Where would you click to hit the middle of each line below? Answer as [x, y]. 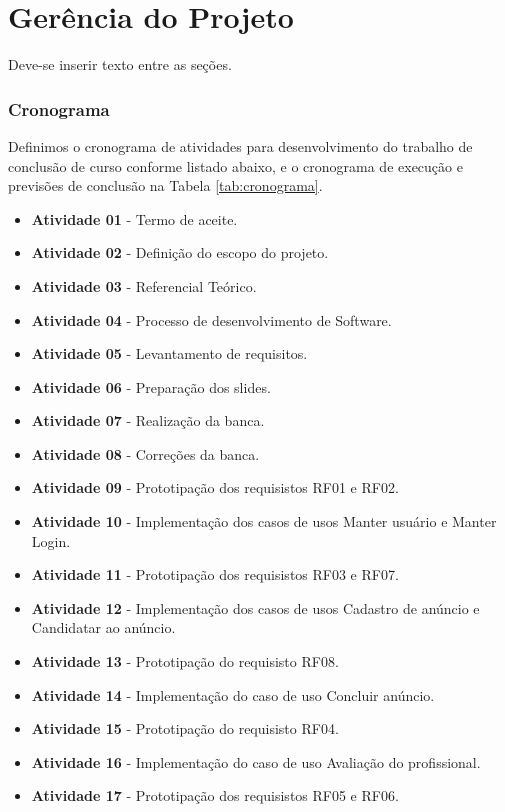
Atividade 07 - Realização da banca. [148, 420]
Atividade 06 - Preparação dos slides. [151, 386]
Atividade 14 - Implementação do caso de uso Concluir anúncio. [233, 694]
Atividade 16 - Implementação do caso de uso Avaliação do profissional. [256, 761]
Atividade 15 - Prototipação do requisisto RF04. [185, 728]
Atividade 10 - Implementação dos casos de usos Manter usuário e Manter [264, 521]
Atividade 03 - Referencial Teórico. [144, 285]
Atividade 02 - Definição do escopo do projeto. [180, 252]
